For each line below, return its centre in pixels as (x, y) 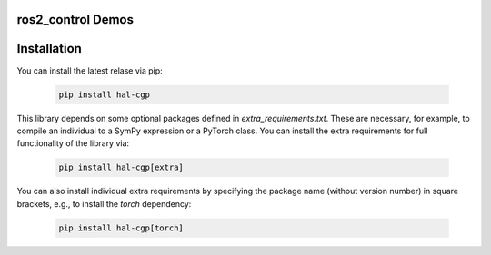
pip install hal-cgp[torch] (121, 228)
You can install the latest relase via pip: (90, 70)
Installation (49, 49)
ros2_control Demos (75, 20)
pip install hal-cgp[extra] (121, 167)
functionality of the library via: (73, 143)
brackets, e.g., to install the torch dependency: (104, 203)
